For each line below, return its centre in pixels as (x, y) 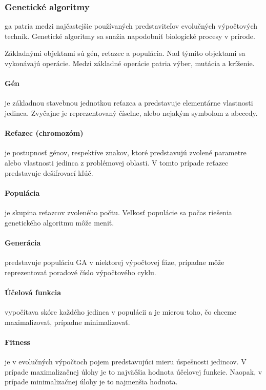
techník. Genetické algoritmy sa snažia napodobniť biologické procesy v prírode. (130, 36)
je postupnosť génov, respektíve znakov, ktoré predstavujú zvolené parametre (126, 152)
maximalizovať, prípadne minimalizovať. (67, 322)
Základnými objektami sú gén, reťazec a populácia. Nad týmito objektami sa (125, 53)
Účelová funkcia (33, 292)
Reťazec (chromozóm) (44, 133)
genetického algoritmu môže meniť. (59, 222)
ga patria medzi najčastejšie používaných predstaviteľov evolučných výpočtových (131, 26)
